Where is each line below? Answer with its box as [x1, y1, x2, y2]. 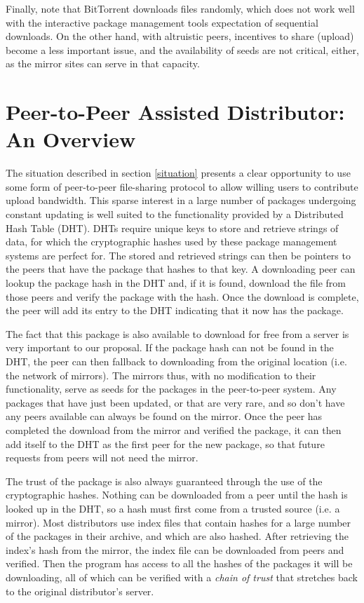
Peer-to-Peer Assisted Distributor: [6, 97, 345, 126]
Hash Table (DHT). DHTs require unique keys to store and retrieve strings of [6, 220, 339, 235]
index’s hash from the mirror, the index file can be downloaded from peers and [6, 542, 344, 557]
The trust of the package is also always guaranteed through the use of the [6, 473, 323, 488]
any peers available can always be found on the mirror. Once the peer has [6, 409, 323, 424]
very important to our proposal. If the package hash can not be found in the [6, 340, 334, 355]
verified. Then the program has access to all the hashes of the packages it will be [6, 556, 353, 571]
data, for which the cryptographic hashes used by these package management [6, 234, 337, 249]
